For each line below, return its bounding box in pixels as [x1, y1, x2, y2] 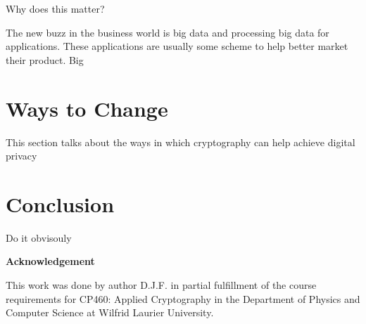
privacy [6, 148, 37, 163]
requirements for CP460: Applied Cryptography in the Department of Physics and [6, 291, 360, 306]
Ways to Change [6, 93, 168, 122]
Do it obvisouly [6, 230, 72, 245]
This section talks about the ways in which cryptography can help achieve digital [6, 134, 355, 149]
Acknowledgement [6, 254, 95, 268]
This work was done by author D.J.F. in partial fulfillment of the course [6, 278, 317, 292]
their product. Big [6, 52, 84, 67]
